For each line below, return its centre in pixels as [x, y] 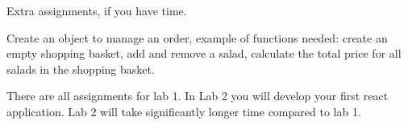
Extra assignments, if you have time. [97, 10]
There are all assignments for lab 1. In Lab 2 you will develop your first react [198, 96]
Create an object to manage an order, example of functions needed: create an [197, 37]
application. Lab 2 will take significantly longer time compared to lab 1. [184, 111]
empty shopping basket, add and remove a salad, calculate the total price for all [204, 53]
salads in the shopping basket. [81, 69]
